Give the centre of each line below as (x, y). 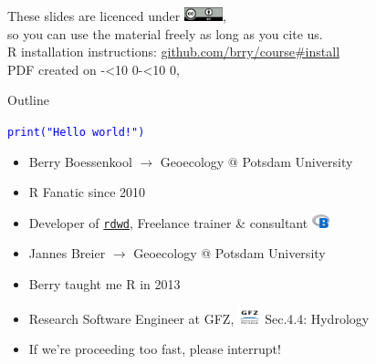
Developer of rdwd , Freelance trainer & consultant (168, 222)
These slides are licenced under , (117, 16)
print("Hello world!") (76, 132)
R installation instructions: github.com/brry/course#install (174, 52)
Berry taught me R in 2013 (104, 284)
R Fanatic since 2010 (87, 192)
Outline (28, 100)
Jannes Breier (67, 253)
